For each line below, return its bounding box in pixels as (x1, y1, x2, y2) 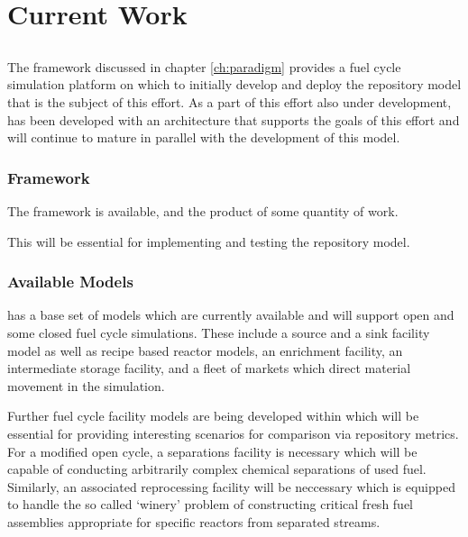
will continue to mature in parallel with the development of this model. (7, 128, 400, 147)
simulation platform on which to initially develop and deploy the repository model (7, 75, 462, 94)
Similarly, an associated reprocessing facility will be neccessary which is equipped (7, 477, 455, 496)
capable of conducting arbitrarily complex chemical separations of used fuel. (7, 460, 427, 478)
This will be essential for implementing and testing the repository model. (7, 232, 410, 250)
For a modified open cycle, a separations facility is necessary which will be (7, 441, 418, 460)
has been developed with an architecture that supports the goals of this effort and (7, 110, 460, 129)
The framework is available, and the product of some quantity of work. (7, 201, 399, 220)
